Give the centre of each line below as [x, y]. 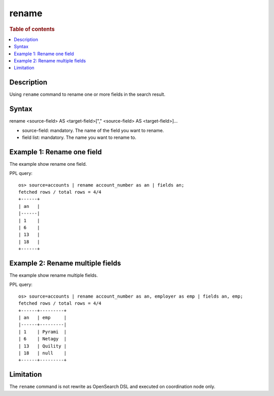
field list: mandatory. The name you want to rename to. [79, 137]
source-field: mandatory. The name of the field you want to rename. [93, 130]
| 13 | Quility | [43, 346]
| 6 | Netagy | [43, 339]
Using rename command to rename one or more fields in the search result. [88, 94]
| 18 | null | [43, 353]
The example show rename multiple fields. [54, 275]
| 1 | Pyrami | [43, 332]
